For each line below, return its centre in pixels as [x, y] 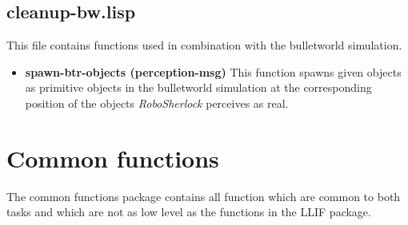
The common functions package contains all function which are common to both [204, 196]
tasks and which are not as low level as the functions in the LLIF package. [189, 212]
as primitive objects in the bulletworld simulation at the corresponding [198, 87]
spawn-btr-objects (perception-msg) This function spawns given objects [213, 71]
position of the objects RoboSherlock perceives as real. [157, 103]
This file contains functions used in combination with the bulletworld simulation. [204, 45]
